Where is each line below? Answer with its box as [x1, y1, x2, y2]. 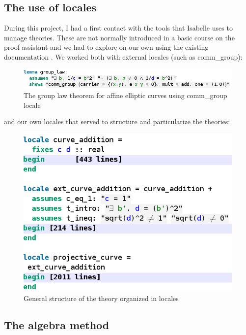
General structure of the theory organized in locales [24, 293, 179, 303]
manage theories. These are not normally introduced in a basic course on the [4, 32, 235, 42]
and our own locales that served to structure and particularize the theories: [4, 116, 230, 127]
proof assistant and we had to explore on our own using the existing [4, 42, 209, 52]
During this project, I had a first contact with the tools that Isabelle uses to [4, 23, 233, 33]
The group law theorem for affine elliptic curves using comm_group [24, 90, 227, 100]
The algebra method [4, 317, 109, 332]
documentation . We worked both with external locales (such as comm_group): [4, 51, 243, 62]
